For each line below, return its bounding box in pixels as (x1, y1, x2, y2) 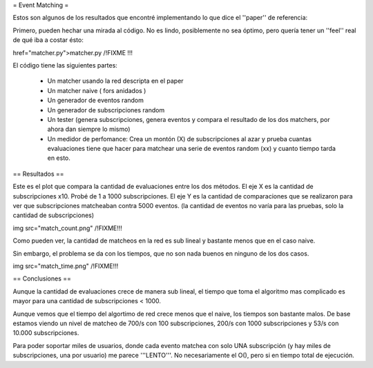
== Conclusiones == (12, 274, 72, 283)
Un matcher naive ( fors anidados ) (47, 86, 146, 94)
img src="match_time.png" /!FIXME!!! (12, 262, 119, 270)
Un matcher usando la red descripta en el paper (47, 76, 184, 85)
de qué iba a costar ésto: (12, 36, 84, 44)
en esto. (47, 154, 70, 162)
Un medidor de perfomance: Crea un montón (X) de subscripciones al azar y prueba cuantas (47, 134, 312, 143)
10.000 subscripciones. (12, 329, 79, 337)
